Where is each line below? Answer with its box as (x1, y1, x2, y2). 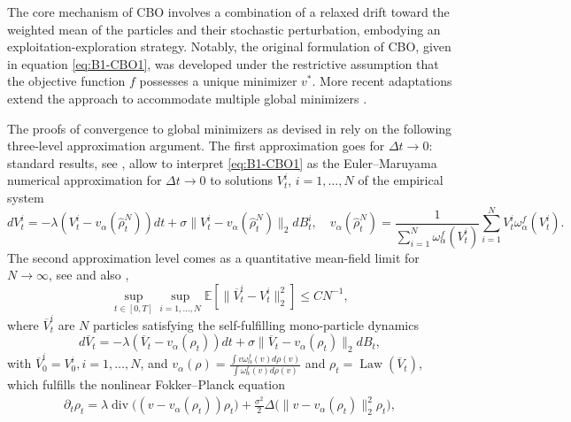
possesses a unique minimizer (139, 72, 297, 90)
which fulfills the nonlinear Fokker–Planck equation (7, 375, 286, 394)
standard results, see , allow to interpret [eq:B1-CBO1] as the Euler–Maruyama (7, 153, 437, 172)
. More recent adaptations (312, 72, 452, 90)
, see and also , (48, 265, 129, 284)
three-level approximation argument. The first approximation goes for (7, 136, 385, 155)
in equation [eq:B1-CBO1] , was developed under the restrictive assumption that (7, 54, 439, 73)
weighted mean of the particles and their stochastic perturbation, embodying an (7, 19, 441, 38)
